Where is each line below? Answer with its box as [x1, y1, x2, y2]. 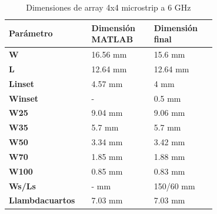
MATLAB [91, 33, 133, 45]
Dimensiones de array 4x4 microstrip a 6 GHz [26, 1, 191, 13]
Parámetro [9, 27, 53, 39]
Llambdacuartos [9, 194, 75, 206]
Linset [9, 77, 35, 89]
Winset [9, 92, 39, 104]
